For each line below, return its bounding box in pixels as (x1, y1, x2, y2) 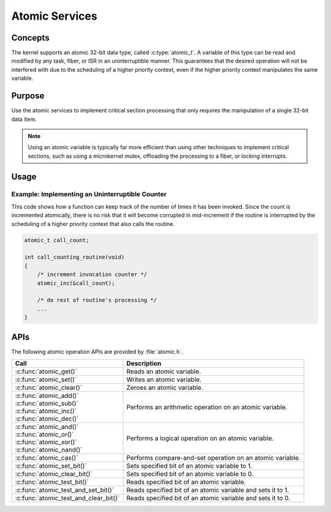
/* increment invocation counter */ (37, 271, 147, 278)
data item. (11, 115, 37, 123)
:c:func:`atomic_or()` (15, 430, 74, 439)
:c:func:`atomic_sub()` (15, 399, 79, 408)
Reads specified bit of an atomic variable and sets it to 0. (126, 494, 291, 503)
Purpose (11, 91, 45, 101)
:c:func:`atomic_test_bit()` (15, 478, 89, 486)
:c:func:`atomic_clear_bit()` (15, 470, 93, 478)
